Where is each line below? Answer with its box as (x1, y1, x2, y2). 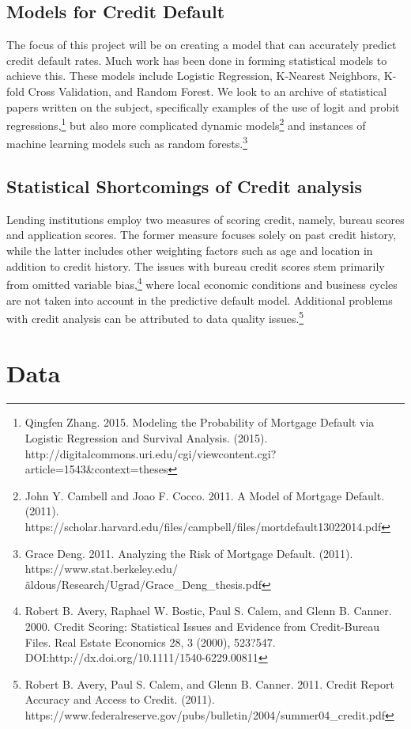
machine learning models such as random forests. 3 (6, 133, 247, 152)
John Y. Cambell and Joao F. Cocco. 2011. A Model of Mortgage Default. (25, 487, 385, 503)
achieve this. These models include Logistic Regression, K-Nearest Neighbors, (6, 67, 381, 84)
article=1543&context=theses (25, 461, 168, 477)
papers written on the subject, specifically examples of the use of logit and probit (6, 98, 400, 115)
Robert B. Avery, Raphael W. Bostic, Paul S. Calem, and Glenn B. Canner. (25, 602, 392, 619)
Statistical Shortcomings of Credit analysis (6, 174, 363, 199)
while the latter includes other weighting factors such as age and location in (6, 242, 373, 259)
